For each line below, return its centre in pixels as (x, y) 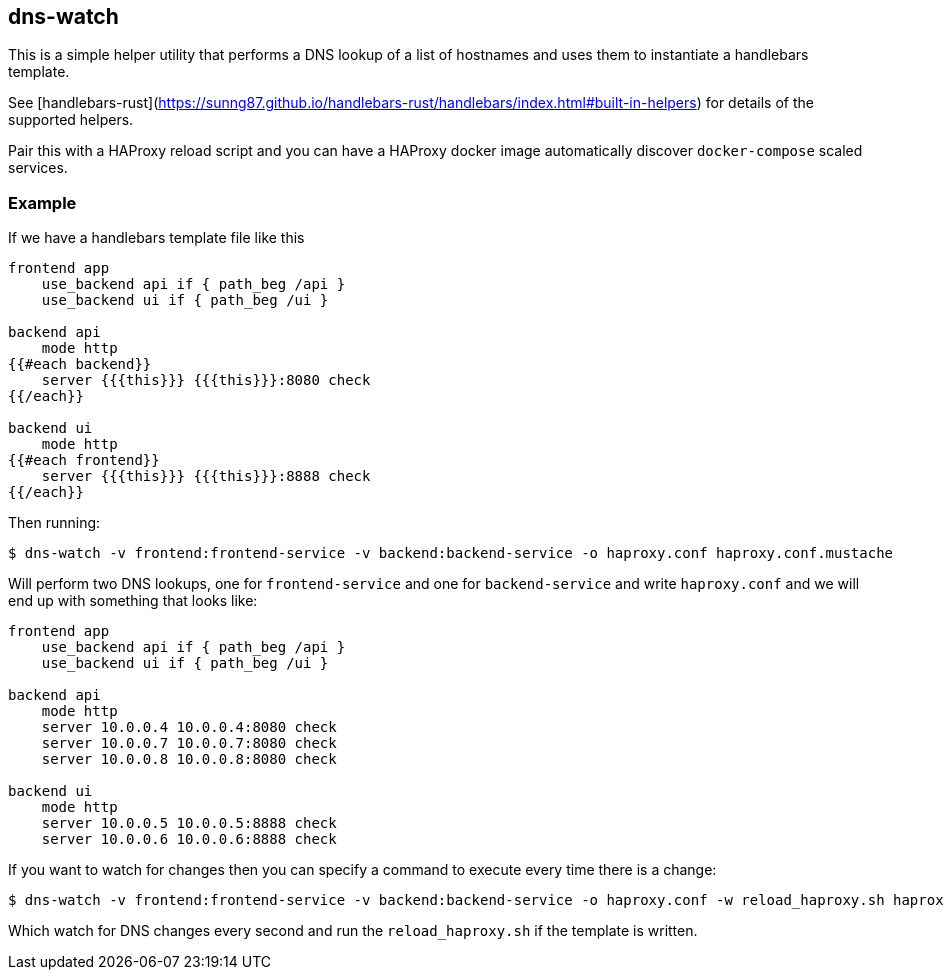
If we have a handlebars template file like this (156, 238)
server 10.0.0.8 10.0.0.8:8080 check (189, 759)
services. (38, 168)
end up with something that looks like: (133, 601)
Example (42, 202)
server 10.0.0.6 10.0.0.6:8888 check (189, 839)
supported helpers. (71, 120)
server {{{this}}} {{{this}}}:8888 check (206, 476)
